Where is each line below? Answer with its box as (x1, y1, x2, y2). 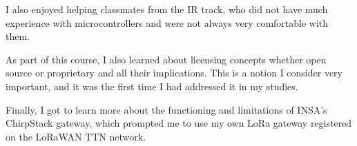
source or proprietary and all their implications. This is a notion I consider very (6, 65, 342, 80)
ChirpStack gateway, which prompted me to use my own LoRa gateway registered (6, 116, 352, 130)
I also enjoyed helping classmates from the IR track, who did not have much (6, 2, 328, 16)
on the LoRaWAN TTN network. (6, 129, 146, 143)
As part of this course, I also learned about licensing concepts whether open (6, 52, 327, 66)
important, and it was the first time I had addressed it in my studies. (6, 79, 298, 93)
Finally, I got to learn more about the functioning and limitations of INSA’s (6, 102, 327, 116)
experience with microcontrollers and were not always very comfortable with (6, 15, 329, 30)
